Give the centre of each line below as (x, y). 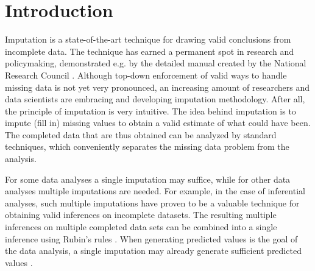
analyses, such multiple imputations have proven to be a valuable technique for (152, 202)
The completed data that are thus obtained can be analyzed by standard (141, 134)
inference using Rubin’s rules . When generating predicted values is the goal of (151, 238)
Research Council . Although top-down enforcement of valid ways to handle (146, 75)
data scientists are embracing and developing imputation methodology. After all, (155, 99)
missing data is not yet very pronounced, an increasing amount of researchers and (157, 87)
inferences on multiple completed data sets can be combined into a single (141, 227)
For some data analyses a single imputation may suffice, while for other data (148, 179)
